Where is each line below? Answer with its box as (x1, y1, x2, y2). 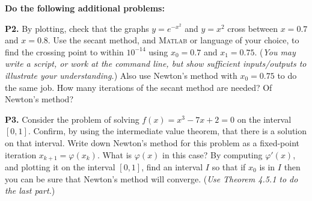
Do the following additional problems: (5, 2, 165, 14)
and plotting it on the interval (5, 160, 115, 173)
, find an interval (141, 160, 203, 173)
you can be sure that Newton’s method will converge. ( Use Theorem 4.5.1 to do (5, 172, 298, 185)
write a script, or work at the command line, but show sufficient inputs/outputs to (5, 57, 307, 70)
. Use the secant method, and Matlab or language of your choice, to (47, 34, 299, 46)
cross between (227, 22, 278, 34)
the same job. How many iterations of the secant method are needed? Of (5, 81, 272, 93)
